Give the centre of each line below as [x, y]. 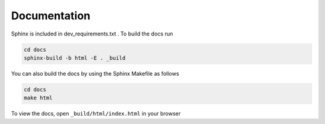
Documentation [51, 16]
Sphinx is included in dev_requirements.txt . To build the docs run [92, 34]
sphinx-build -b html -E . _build [75, 58]
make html [38, 98]
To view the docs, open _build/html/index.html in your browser [96, 114]
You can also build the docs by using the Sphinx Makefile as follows [95, 73]
